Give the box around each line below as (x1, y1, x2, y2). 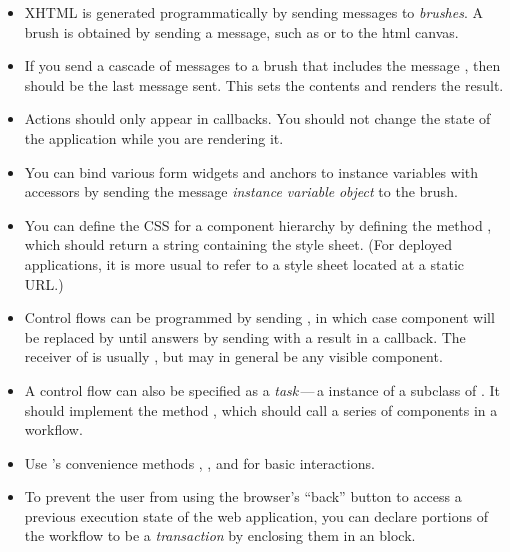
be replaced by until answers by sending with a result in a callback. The (24, 326, 466, 347)
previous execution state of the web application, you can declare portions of (24, 505, 488, 526)
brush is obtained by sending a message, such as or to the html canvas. (24, 21, 459, 42)
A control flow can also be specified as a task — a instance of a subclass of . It (24, 379, 501, 400)
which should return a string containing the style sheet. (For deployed (24, 234, 453, 255)
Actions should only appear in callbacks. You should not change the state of (24, 108, 491, 129)
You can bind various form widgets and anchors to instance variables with (24, 161, 479, 182)
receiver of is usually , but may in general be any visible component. (24, 346, 443, 367)
